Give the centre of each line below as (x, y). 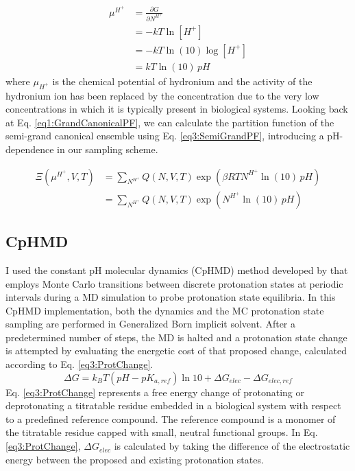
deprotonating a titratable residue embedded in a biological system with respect (173, 405)
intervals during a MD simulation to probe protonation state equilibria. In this (171, 297)
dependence (30, 149)
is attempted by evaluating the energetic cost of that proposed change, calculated (176, 351)
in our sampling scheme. (108, 149)
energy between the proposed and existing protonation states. (135, 459)
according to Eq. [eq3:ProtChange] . (79, 364)
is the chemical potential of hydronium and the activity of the (182, 81)
